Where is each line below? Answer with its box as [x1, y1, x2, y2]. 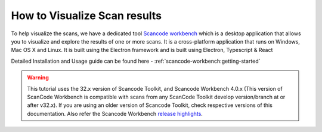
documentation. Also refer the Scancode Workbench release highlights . [27, 110, 203, 117]
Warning [27, 74, 49, 81]
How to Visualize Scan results [11, 9, 162, 22]
